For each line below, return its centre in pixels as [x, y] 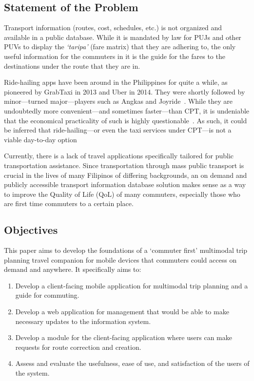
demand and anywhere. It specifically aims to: [73, 269]
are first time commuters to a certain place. [69, 203]
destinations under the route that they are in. [72, 66]
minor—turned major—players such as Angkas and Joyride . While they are [118, 101]
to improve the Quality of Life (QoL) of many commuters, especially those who [122, 194]
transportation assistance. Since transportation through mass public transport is [124, 165]
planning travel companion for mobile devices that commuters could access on [120, 259]
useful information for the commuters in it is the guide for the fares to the [115, 56]
